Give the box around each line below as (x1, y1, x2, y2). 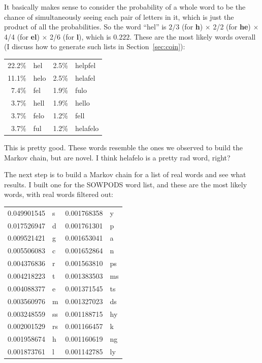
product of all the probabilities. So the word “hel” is (4, 21, 167, 32)
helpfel (75, 59, 96, 70)
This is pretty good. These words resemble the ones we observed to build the (4, 142, 243, 153)
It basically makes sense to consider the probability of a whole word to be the (4, 2, 246, 12)
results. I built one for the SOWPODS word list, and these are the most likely (4, 179, 247, 189)
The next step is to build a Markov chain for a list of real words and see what (4, 169, 246, 180)
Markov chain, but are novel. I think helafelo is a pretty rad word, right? (4, 152, 231, 162)
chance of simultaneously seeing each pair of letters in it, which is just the (4, 11, 234, 22)
